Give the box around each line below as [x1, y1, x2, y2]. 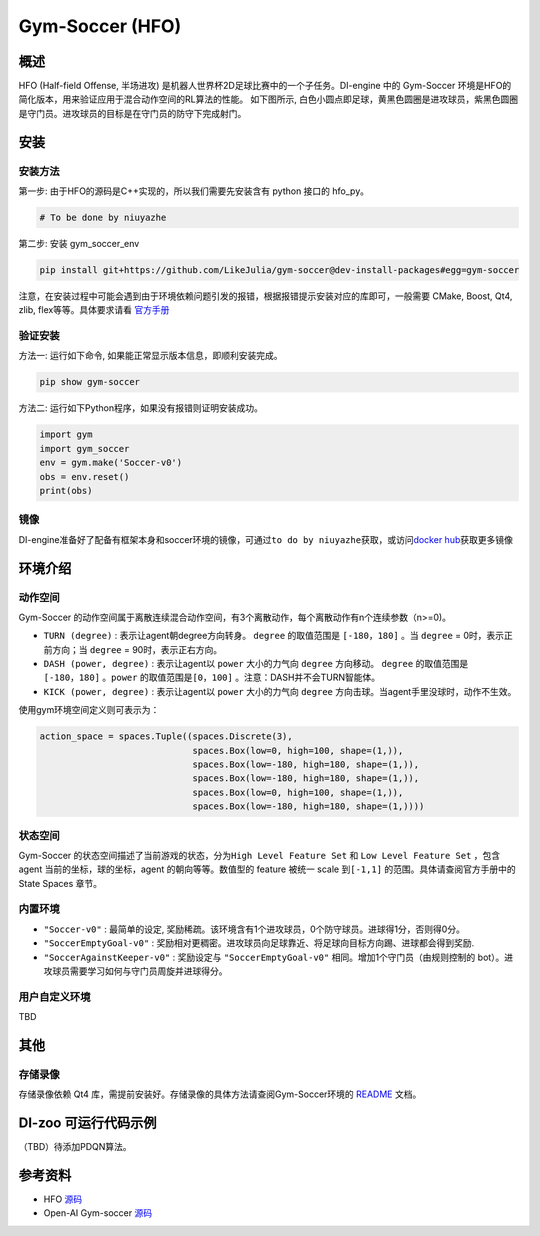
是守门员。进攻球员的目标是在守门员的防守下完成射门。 [18, 107, 247, 119]
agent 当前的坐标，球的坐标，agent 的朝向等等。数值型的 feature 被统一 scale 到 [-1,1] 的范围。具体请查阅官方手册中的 [18, 863, 516, 875]
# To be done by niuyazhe [39, 211, 167, 223]
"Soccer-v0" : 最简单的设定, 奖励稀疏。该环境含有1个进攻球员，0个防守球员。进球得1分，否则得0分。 [43, 923, 465, 935]
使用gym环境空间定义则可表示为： [18, 704, 160, 716]
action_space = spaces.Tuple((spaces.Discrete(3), [39, 731, 294, 742]
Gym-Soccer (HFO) [18, 15, 182, 37]
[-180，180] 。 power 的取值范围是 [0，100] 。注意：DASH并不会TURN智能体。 [43, 671, 381, 684]
